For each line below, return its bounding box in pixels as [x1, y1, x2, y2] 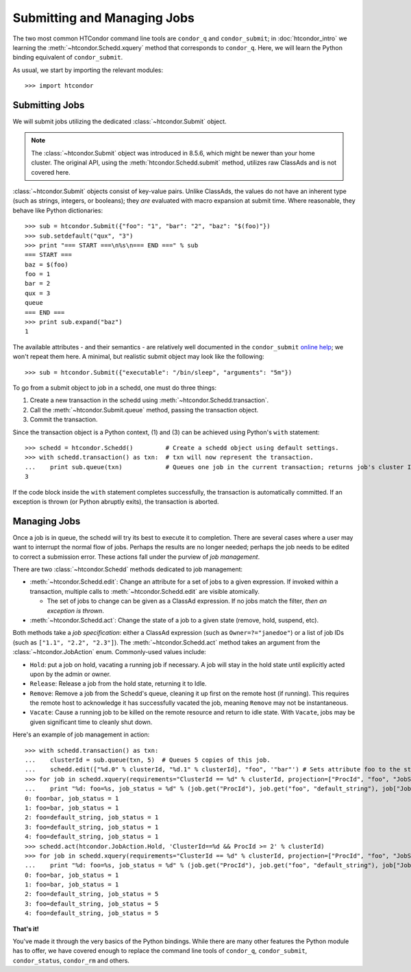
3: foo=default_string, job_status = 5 [25, 899, 159, 908]
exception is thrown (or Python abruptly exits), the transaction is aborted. [12, 497, 219, 506]
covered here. [31, 168, 71, 176]
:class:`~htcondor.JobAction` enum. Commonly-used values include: [12, 648, 207, 656]
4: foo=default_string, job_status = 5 [25, 910, 159, 917]
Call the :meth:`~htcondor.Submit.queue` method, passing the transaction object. [29, 406, 259, 414]
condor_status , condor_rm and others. [12, 956, 130, 964]
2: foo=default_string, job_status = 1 [25, 814, 159, 821]
